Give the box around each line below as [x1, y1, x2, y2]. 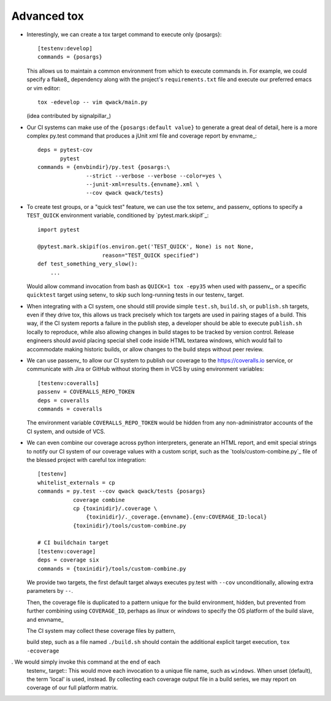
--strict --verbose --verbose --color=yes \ [86, 172, 222, 179]
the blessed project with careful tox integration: [26, 456, 146, 463]
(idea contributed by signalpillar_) [26, 112, 112, 120]
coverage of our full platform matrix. [26, 684, 118, 691]
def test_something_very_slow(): [37, 260, 138, 267]
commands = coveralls [37, 405, 102, 412]
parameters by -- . [26, 587, 74, 595]
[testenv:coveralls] [37, 380, 99, 386]
